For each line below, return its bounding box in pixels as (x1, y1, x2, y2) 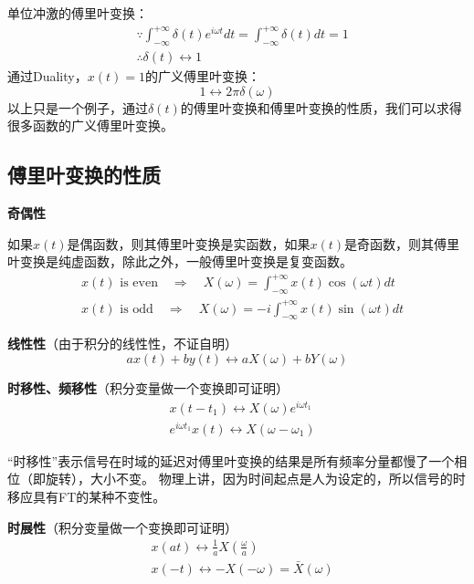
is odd (120, 302, 153, 316)
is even (120, 276, 158, 290)
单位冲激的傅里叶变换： (7, 4, 148, 22)
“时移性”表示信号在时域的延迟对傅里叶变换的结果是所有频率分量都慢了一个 (7, 451, 455, 470)
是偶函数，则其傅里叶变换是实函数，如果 (67, 234, 311, 253)
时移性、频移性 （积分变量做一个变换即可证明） (7, 378, 289, 397)
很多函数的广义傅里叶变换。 (7, 116, 174, 135)
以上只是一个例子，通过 (7, 98, 148, 117)
